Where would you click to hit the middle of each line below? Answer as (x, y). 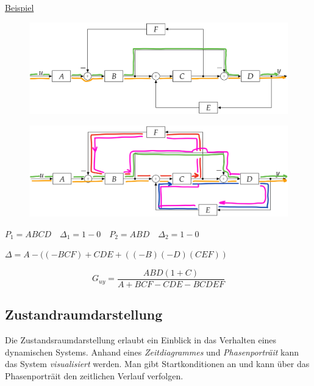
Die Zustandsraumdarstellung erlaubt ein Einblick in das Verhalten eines (141, 340)
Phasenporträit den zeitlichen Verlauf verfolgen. (94, 375)
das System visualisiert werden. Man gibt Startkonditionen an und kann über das (157, 364)
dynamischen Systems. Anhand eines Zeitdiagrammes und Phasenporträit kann (152, 352)
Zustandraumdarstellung (84, 314)
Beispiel (20, 7)
